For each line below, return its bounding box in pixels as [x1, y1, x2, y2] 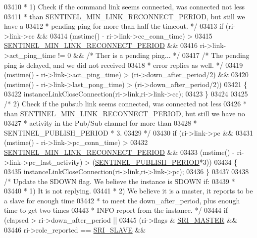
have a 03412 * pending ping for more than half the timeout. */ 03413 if [4, 21, 224, 31]
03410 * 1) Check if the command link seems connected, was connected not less [4, 1, 245, 11]
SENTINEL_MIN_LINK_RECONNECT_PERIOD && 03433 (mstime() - [4, 146, 235, 157]
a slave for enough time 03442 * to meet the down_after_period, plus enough [4, 195, 240, 205]
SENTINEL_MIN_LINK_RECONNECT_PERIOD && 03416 [4, 40, 198, 50]
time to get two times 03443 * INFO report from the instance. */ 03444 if [4, 205, 228, 215]
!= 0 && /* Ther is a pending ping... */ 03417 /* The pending [57, 49, 250, 60]
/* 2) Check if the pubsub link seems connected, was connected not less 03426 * [4, 98, 247, 108]
